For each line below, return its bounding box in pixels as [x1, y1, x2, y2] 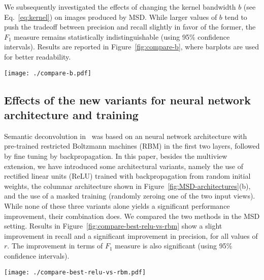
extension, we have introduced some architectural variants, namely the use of [4, 160, 243, 171]
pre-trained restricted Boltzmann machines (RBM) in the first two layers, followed [4, 141, 260, 151]
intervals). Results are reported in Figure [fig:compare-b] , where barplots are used [4, 41, 259, 52]
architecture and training [4, 107, 139, 122]
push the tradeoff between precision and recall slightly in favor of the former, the [4, 21, 256, 32]
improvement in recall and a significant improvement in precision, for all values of [4, 230, 258, 241]
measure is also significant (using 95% [115, 240, 233, 251]
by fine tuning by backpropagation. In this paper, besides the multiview [4, 151, 227, 161]
